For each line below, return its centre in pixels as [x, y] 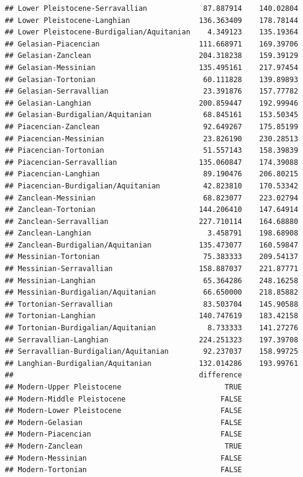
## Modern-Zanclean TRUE [123, 446]
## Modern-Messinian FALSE [123, 458]
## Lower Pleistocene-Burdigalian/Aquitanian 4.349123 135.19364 [151, 32]
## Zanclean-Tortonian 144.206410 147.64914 [151, 210]
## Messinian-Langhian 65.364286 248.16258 [151, 280]
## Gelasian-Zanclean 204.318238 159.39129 [151, 56]
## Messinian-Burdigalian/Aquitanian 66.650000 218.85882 [151, 293]
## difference [123, 375]
